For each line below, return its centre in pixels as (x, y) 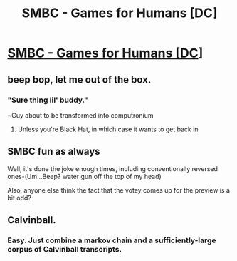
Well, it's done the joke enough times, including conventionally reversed (113, 168)
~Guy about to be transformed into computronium (80, 115)
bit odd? (20, 198)
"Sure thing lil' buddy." (48, 100)
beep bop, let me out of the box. (79, 80)
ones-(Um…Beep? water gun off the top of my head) (84, 176)
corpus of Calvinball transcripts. (65, 249)
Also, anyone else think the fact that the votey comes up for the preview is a (118, 190)
